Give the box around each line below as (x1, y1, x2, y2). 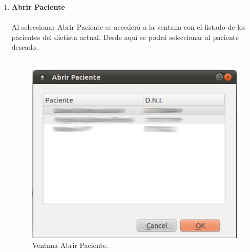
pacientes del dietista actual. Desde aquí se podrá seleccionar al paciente (11, 31, 239, 42)
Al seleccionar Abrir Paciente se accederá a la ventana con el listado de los (11, 22, 246, 32)
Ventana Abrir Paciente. (32, 240, 108, 250)
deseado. (11, 41, 38, 52)
